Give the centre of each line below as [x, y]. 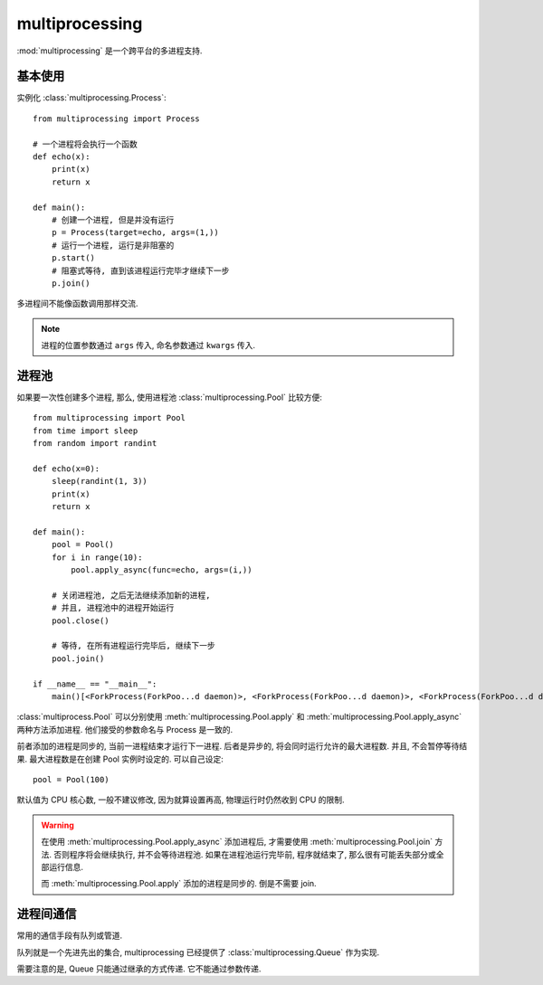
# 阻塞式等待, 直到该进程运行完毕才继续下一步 [140, 270]
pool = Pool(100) [71, 779]
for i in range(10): [97, 557]
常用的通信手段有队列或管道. [70, 935]
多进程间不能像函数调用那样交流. [78, 304]
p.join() [71, 283]
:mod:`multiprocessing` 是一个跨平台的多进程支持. [110, 51]
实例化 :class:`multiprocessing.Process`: [91, 98]
